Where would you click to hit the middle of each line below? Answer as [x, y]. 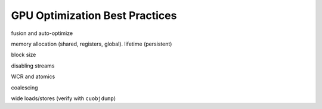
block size [24, 55]
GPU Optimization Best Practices [94, 15]
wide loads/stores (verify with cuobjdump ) [64, 98]
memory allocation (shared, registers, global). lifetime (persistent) [92, 44]
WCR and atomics [33, 76]
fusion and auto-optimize [42, 33]
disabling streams [33, 66]
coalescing [24, 87]
